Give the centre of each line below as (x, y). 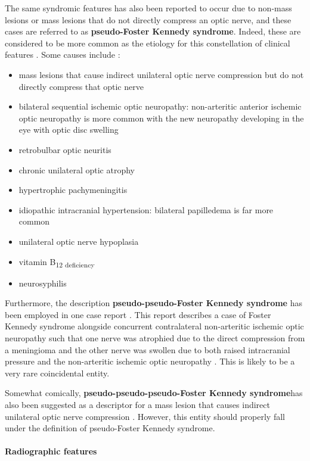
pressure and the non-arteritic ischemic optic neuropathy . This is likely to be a (150, 361)
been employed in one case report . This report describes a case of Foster (138, 314)
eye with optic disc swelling (69, 130)
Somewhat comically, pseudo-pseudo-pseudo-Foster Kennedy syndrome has (154, 393)
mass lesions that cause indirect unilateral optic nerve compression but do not (161, 74)
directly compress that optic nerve (81, 86)
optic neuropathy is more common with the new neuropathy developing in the (161, 118)
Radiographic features (51, 451)
